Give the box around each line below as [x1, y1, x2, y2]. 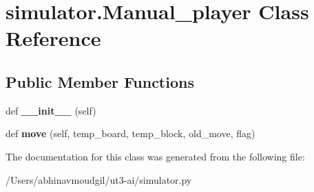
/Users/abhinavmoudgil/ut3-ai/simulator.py [6, 172, 192, 187]
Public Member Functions [6, 71, 194, 92]
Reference [6, 24, 101, 52]
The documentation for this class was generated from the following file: [6, 149, 305, 163]
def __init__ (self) [6, 103, 96, 117]
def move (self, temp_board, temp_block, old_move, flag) [6, 126, 255, 141]
